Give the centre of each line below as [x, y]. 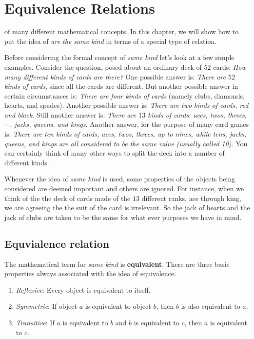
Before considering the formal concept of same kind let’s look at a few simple [119, 57]
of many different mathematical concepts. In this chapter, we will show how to [122, 31]
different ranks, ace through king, [191, 198]
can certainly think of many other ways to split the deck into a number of [115, 153]
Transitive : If [35, 322]
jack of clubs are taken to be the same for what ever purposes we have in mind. [123, 217]
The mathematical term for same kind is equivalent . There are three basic [117, 264]
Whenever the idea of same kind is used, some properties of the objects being [120, 179]
